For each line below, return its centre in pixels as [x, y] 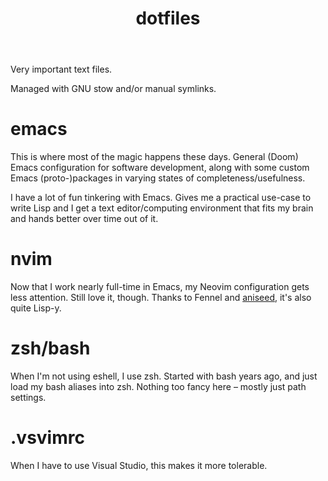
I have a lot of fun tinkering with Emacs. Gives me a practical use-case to [161, 198]
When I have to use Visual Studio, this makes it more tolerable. [139, 465]
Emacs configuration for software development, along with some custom [160, 168]
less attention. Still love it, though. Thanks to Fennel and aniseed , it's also [161, 298]
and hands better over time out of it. [84, 219]
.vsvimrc [47, 438]
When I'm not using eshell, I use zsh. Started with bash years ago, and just [164, 376]
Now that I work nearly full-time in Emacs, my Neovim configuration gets [160, 287]
